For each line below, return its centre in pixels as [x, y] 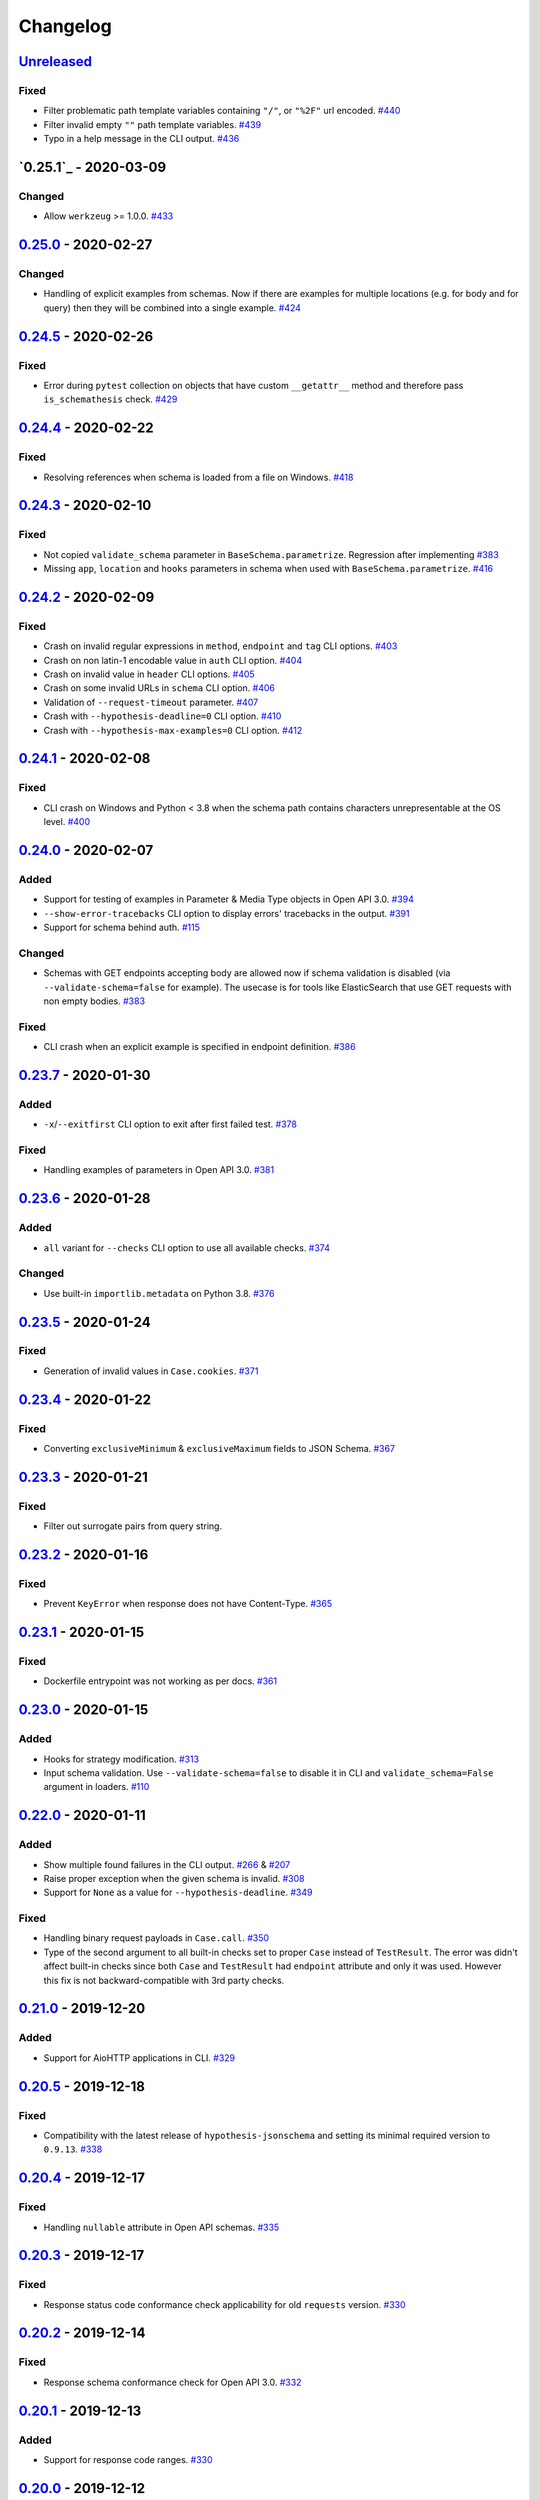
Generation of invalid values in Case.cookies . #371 [151, 1371]
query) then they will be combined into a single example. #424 [172, 307]
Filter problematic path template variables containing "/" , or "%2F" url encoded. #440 [222, 111]
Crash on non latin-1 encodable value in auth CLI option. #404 [173, 660]
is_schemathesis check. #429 [110, 399]
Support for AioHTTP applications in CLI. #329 [139, 2057]
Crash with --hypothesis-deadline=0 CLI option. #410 [162, 716]
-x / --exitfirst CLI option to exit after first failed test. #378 [170, 1124]
